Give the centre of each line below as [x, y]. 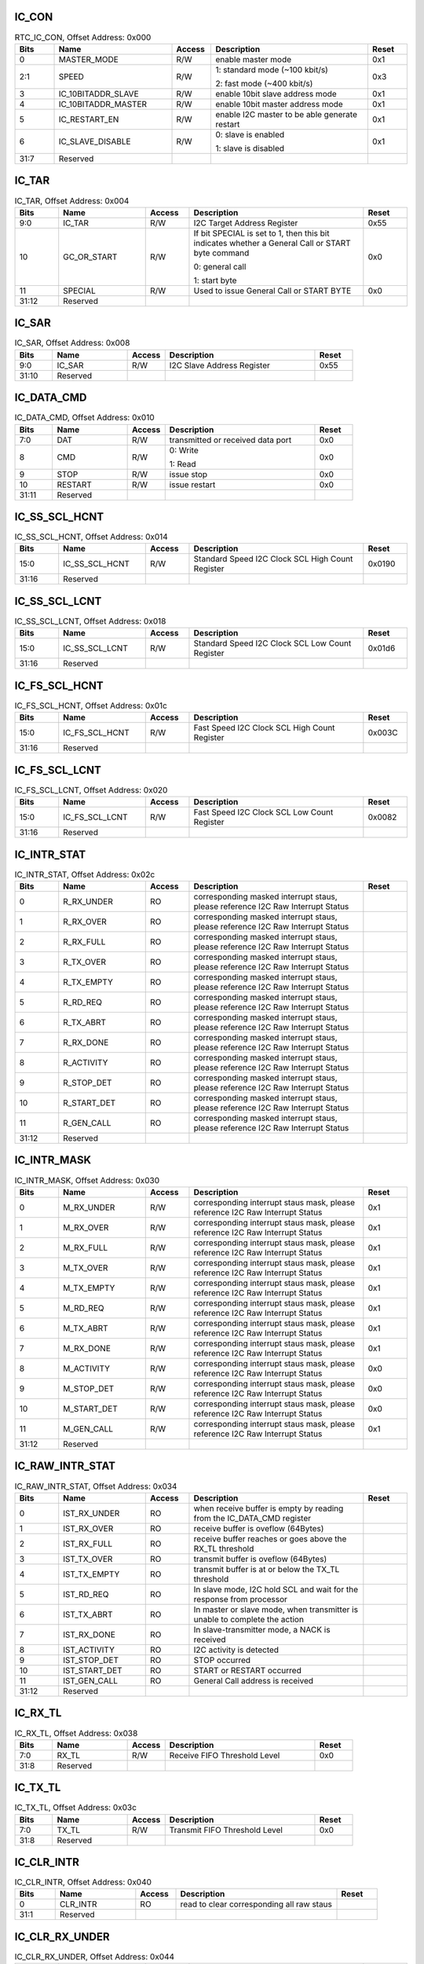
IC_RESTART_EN [89, 119]
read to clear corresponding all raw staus [256, 1904]
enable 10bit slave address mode [276, 93]
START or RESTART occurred [247, 1670]
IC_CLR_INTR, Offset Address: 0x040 [83, 1882]
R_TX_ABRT [84, 1023]
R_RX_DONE [86, 1042]
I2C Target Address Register [246, 222]
